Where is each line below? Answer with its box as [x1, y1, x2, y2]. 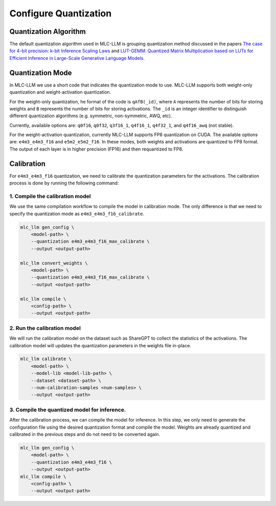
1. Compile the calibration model [9, 193, 91, 200]
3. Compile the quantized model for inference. [9, 406, 126, 413]
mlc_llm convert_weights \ [20, 260, 88, 266]
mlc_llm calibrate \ [20, 356, 72, 362]
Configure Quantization [9, 8, 112, 19]
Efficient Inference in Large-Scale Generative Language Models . [9, 55, 145, 61]
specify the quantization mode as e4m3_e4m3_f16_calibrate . [9, 210, 145, 217]
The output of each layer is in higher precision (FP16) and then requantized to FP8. [9, 146, 183, 152]
